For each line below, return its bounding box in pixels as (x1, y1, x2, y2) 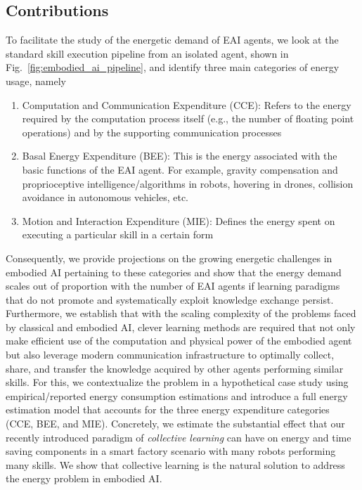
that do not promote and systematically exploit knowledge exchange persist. (6, 292, 334, 307)
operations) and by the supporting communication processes (22, 124, 282, 139)
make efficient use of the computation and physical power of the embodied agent (6, 333, 352, 348)
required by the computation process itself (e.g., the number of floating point (22, 111, 354, 126)
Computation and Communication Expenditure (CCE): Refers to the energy (22, 97, 351, 112)
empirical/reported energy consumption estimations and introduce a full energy (6, 388, 348, 403)
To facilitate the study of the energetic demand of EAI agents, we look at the (6, 32, 339, 47)
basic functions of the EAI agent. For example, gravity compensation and (22, 162, 338, 176)
